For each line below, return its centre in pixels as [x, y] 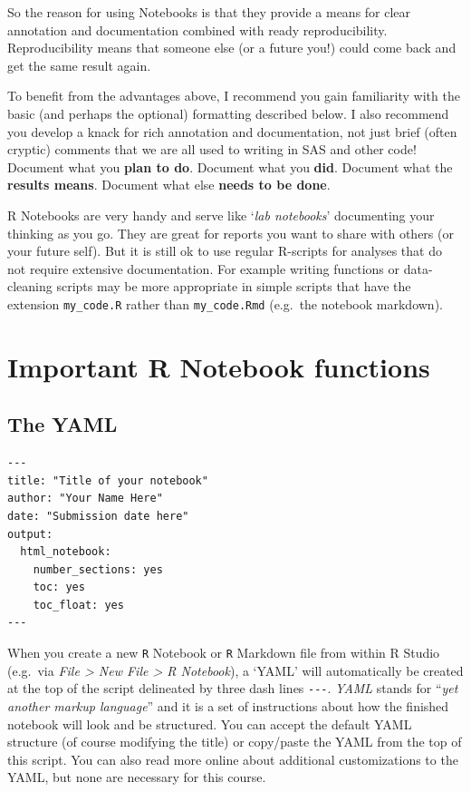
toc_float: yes [78, 605]
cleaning [30, 286]
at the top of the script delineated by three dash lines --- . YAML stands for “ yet [233, 688]
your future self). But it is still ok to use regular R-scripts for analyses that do [225, 251]
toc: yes [59, 587]
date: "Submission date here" [98, 516]
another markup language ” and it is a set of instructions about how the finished [228, 705]
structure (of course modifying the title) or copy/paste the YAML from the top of [235, 742]
